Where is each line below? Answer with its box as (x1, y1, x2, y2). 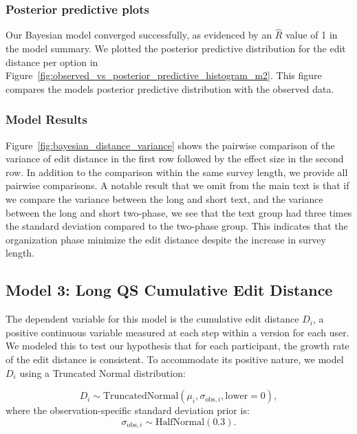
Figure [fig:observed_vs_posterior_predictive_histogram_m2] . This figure (6, 68, 322, 83)
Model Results (6, 111, 87, 128)
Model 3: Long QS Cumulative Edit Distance (6, 279, 333, 301)
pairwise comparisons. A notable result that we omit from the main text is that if (6, 178, 349, 193)
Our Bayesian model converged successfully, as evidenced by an (6, 28, 272, 42)
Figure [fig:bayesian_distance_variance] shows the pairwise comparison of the (6, 138, 335, 152)
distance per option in (6, 54, 98, 69)
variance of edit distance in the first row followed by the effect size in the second (6, 151, 344, 166)
